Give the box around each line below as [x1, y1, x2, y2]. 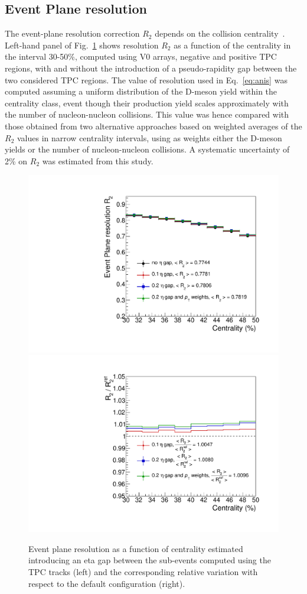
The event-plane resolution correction [5, 27, 140, 40]
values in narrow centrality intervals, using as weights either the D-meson [17, 131, 282, 144]
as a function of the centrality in [174, 38, 291, 51]
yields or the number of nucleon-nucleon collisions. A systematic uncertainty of [5, 143, 290, 155]
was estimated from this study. [42, 154, 153, 167]
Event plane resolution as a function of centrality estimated [28, 542, 243, 554]
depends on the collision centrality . [155, 27, 285, 40]
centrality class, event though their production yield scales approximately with [5, 96, 289, 109]
